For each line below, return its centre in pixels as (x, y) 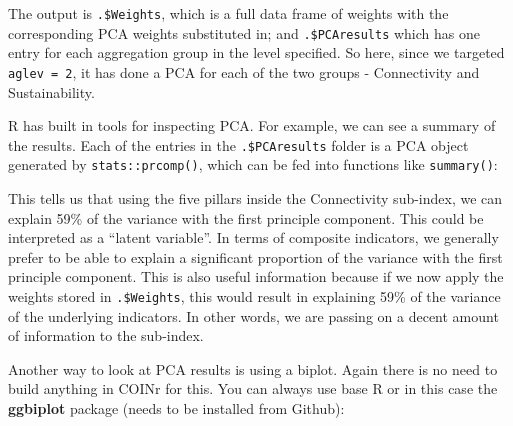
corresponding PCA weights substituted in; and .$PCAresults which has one (244, 32)
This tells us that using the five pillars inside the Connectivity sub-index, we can (255, 198)
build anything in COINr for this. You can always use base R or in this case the (253, 388)
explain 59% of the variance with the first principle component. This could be (246, 217)
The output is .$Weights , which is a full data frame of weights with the (228, 13)
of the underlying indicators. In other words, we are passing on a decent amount (253, 315)
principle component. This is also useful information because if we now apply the (256, 276)
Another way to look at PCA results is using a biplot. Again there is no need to (253, 368)
